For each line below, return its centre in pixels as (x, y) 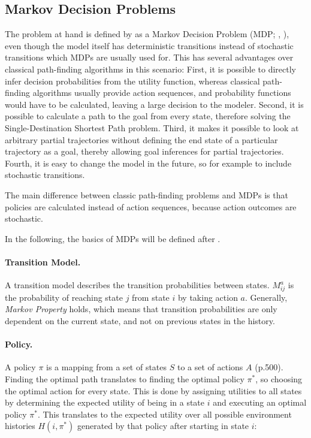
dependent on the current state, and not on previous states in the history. (140, 321)
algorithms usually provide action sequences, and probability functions (162, 93)
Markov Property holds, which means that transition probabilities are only (141, 309)
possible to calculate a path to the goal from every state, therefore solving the (148, 116)
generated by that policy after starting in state (163, 426)
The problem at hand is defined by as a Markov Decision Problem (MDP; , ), (147, 34)
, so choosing (279, 379)
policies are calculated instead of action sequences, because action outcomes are (151, 206)
